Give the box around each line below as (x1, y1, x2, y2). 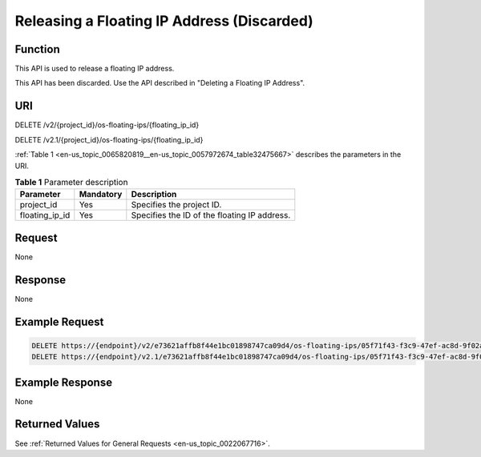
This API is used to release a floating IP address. (14, 64, 175, 74)
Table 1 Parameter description (14, 177, 128, 188)
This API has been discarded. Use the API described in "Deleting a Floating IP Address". (14, 78, 305, 88)
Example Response (14, 375, 112, 389)
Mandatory (79, 189, 123, 200)
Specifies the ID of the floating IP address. (131, 210, 291, 221)
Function (14, 42, 60, 56)
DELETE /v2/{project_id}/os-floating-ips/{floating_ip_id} (14, 120, 200, 130)
